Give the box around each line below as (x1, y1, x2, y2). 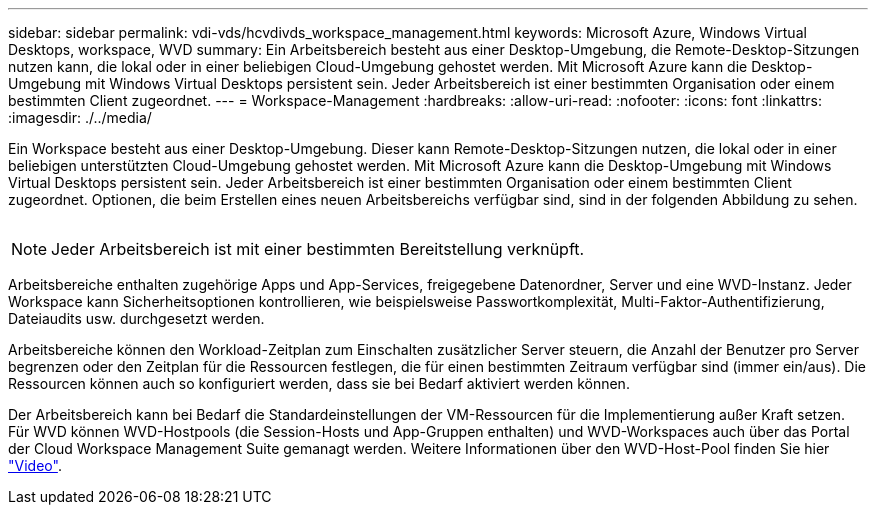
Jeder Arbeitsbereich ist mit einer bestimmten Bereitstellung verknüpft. (51, 239, 585, 259)
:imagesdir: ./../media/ (8, 109, 152, 126)
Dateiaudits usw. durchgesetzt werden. (8, 310, 265, 327)
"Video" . (8, 457, 62, 474)
